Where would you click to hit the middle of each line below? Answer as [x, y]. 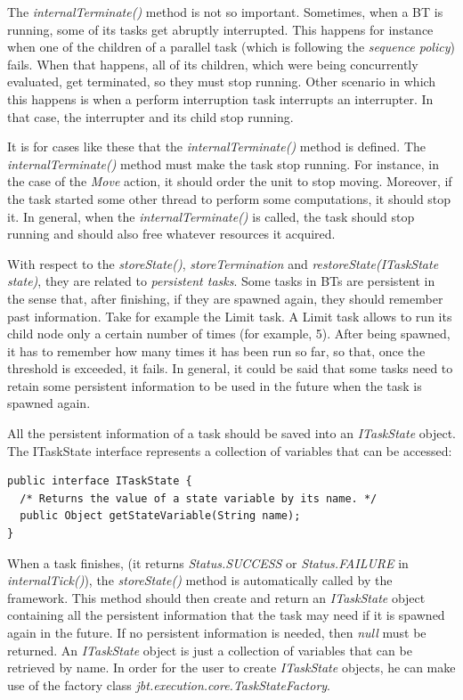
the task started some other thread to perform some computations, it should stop [229, 198]
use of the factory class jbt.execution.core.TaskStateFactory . [169, 684]
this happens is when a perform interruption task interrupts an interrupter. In [220, 98]
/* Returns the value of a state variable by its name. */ [199, 498]
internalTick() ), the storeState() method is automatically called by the [200, 580]
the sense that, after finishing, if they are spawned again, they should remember [225, 298]
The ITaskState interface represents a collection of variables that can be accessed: [230, 450]
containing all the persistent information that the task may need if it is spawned [226, 615]
